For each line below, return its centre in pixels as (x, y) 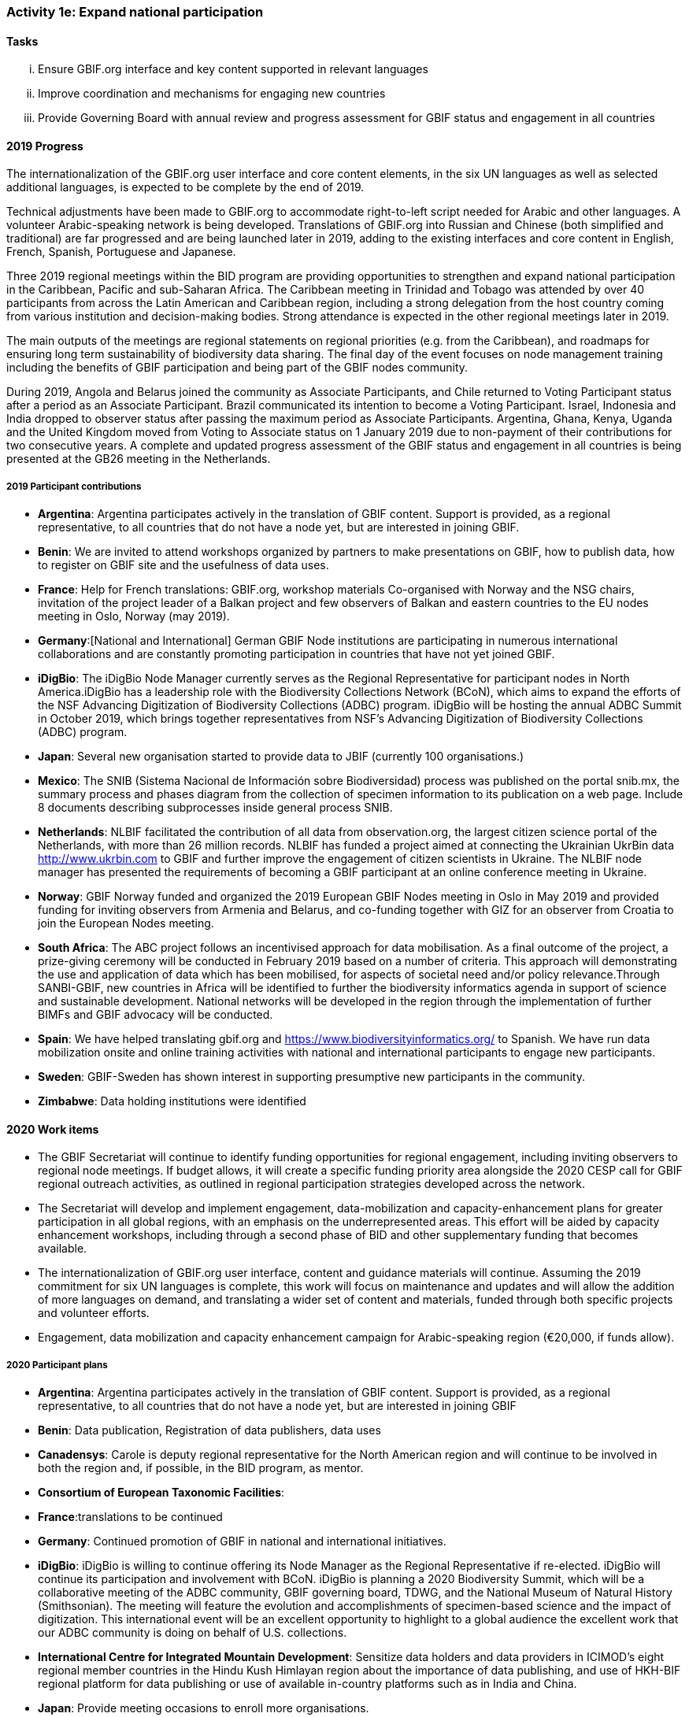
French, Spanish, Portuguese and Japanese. (121, 252)
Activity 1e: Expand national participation (135, 12)
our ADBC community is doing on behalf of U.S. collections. (193, 1633)
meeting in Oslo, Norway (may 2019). (134, 616)
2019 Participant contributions (74, 486)
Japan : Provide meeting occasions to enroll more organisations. (204, 1708)
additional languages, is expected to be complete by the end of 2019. (185, 187)
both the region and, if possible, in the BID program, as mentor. (201, 1468)
